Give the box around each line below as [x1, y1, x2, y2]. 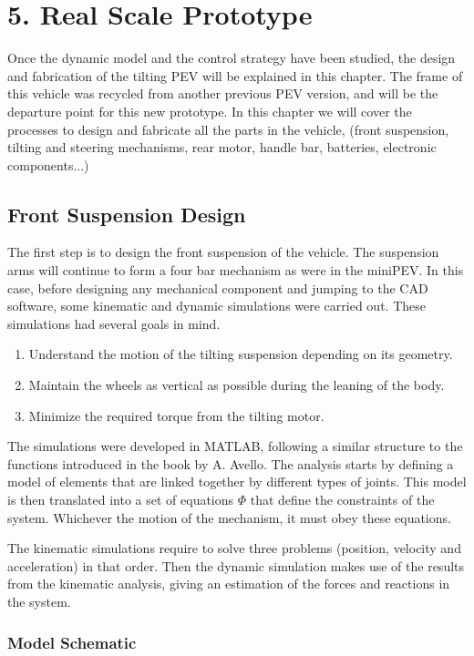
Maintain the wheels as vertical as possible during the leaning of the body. [28, 375, 445, 395]
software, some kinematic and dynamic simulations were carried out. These [7, 296, 426, 315]
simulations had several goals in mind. [7, 313, 221, 333]
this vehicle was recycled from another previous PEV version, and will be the [7, 84, 438, 103]
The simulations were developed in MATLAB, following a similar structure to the [7, 436, 463, 456]
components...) [7, 155, 89, 174]
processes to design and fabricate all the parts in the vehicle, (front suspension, [7, 119, 449, 138]
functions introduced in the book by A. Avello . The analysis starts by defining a [7, 454, 454, 473]
